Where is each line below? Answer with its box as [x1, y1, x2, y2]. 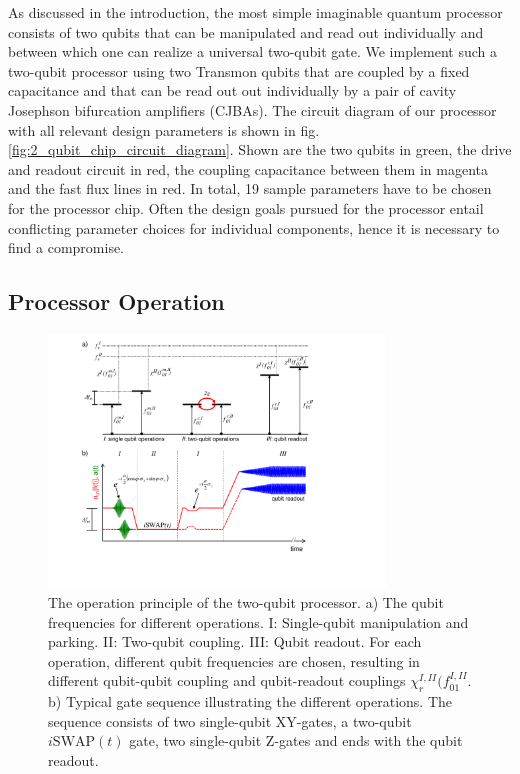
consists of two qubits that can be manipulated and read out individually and [8, 21, 484, 42]
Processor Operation [8, 286, 225, 317]
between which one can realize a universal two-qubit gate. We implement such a [8, 41, 498, 62]
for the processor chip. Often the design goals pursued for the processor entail [8, 197, 484, 218]
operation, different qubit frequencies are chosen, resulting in [48, 650, 420, 671]
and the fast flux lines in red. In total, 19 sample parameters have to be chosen [8, 178, 492, 199]
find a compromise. [8, 237, 125, 258]
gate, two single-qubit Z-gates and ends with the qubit [129, 730, 463, 751]
